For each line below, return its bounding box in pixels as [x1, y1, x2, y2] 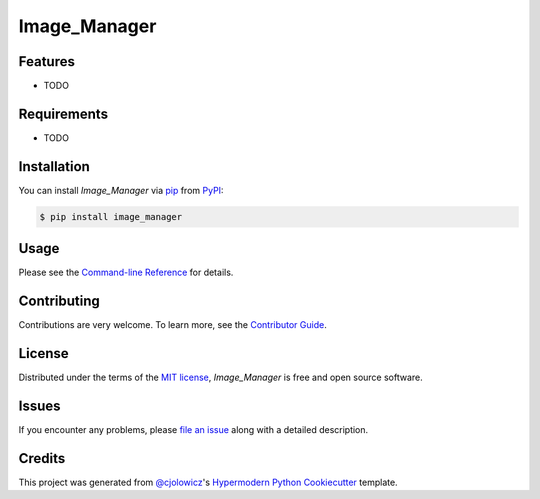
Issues [18, 397, 61, 414]
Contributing [18, 293, 100, 310]
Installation [18, 158, 90, 175]
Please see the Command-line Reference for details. [18, 266, 234, 279]
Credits [18, 450, 66, 467]
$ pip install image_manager [39, 211, 183, 222]
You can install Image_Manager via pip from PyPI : [18, 184, 224, 196]
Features [18, 53, 75, 70]
